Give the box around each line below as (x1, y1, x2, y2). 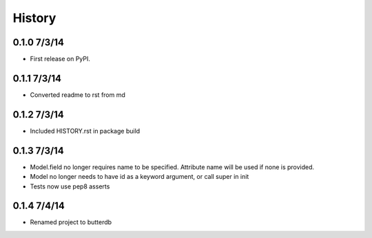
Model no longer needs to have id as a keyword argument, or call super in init (30, 173, 249, 181)
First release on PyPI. (30, 55, 91, 63)
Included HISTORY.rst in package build (30, 127, 141, 135)
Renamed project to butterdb (30, 218, 112, 226)
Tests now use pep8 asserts (30, 182, 110, 191)
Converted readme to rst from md (30, 90, 125, 99)
